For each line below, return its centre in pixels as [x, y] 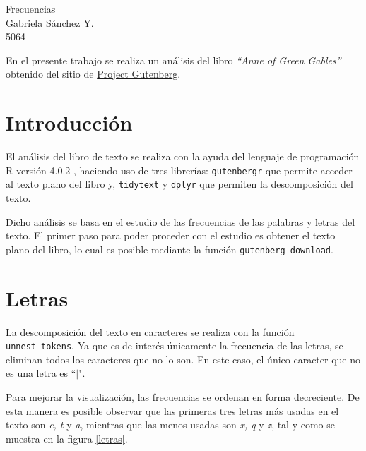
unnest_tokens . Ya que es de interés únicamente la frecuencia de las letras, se [175, 345]
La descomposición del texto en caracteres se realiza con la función [150, 331]
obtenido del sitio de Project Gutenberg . [93, 74]
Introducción [69, 122]
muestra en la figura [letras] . [67, 438]
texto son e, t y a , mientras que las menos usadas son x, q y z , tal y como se [171, 425]
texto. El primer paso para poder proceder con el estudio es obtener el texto [171, 235]
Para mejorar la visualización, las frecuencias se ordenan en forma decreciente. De [183, 397]
